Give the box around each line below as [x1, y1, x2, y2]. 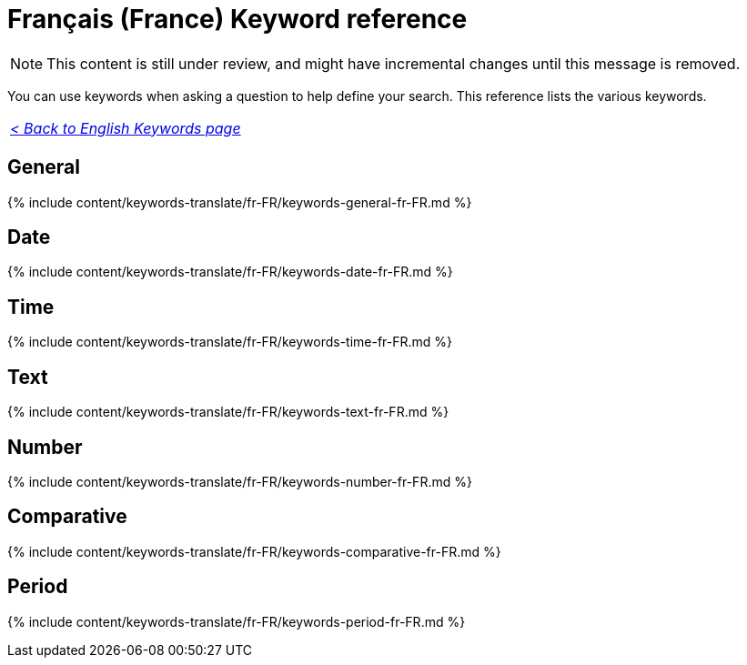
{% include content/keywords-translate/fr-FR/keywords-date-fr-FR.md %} [7, 264, 453, 280]
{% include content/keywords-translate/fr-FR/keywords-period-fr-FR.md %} [7, 613, 466, 630]
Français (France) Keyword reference [7, 4, 468, 35]
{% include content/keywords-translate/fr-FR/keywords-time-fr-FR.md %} [7, 334, 453, 350]
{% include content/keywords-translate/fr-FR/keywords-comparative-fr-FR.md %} [7, 543, 501, 559]
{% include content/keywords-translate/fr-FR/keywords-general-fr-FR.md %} [7, 194, 472, 210]
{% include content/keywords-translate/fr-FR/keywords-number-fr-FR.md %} [7, 473, 472, 489]
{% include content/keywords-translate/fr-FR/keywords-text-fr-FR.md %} [7, 404, 449, 420]
